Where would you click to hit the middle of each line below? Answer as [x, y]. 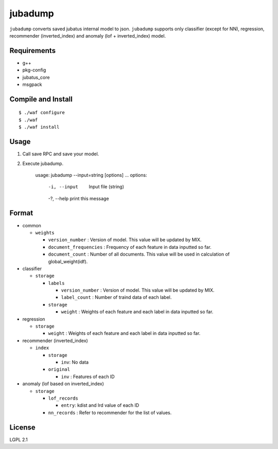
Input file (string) [107, 187]
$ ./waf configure [42, 113]
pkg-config [34, 70]
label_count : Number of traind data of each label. [116, 297]
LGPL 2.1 [19, 439]
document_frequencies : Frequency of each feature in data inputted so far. [130, 247]
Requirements [33, 51]
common [32, 225]
